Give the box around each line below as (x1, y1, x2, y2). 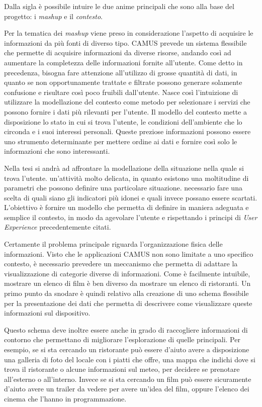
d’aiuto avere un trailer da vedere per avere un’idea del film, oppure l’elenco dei (4, 383, 249, 394)
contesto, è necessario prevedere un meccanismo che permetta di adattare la (4, 258, 238, 269)
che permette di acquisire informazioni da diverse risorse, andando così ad (4, 47, 231, 58)
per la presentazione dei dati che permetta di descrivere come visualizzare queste (4, 297, 252, 308)
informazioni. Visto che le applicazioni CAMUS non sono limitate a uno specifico (4, 248, 253, 259)
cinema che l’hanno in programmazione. (4, 393, 127, 403)
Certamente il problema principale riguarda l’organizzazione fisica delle (4, 239, 223, 249)
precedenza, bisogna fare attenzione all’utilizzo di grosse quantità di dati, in (4, 67, 237, 77)
